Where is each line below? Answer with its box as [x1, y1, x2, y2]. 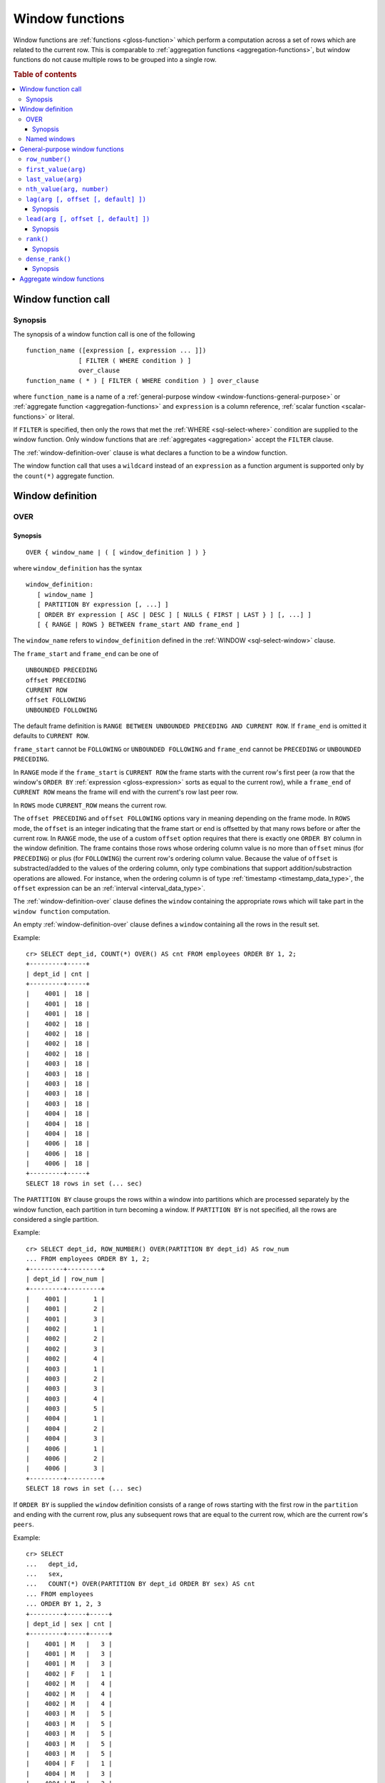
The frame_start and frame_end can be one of [13, 649, 159, 658]
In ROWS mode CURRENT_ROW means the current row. [13, 801, 167, 809]
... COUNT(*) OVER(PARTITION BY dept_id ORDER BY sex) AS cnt [26, 1580, 256, 1588]
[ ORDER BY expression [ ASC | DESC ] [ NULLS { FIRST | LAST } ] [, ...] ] [36, 610, 312, 618]
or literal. [48, 412, 75, 421]
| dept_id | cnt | [26, 970, 91, 978]
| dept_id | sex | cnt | [26, 1620, 113, 1628]
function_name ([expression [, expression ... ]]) [26, 347, 207, 354]
